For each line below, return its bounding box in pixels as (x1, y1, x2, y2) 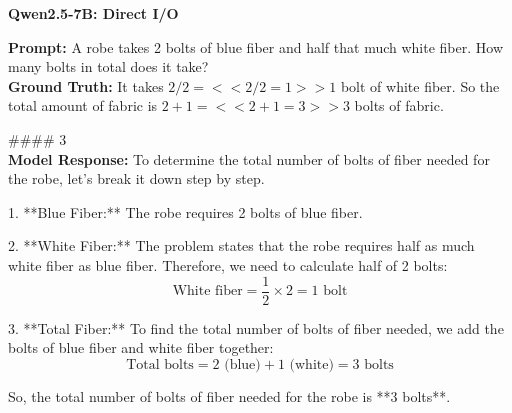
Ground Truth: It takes (8, 75, 164, 96)
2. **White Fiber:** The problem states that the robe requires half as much (8, 235, 475, 256)
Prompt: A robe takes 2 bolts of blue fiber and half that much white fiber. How (8, 36, 504, 57)
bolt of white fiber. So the (340, 75, 500, 96)
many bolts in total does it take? (8, 56, 209, 77)
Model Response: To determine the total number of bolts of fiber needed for (8, 148, 490, 169)
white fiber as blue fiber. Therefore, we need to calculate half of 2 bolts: (8, 254, 448, 275)
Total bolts (126, 357, 194, 372)
